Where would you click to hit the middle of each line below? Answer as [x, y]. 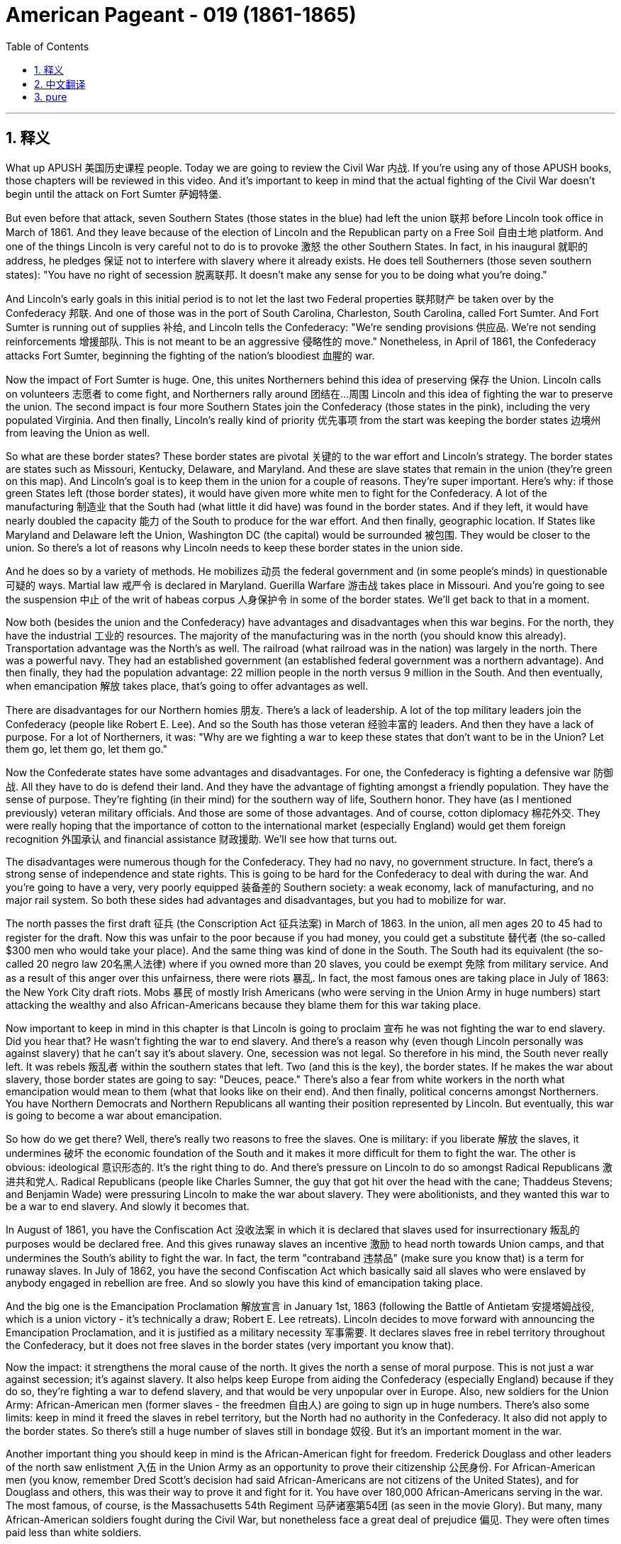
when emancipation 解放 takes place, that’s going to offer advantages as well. [187, 686]
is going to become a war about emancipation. [114, 1115]
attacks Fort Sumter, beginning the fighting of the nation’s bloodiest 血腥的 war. [190, 355]
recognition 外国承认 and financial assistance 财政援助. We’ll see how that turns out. [202, 839]
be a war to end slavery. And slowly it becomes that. [128, 1206]
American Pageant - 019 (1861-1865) [181, 15]
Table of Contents [47, 46]
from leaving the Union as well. [78, 432]
